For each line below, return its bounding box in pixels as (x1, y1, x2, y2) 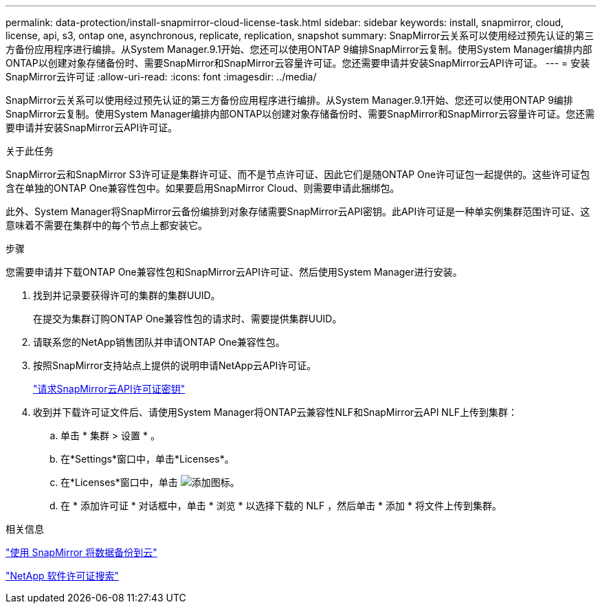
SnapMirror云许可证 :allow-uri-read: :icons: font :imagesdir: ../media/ (5, 71, 317, 82)
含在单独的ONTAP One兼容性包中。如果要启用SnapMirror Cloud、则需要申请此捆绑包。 (5, 182, 400, 194)
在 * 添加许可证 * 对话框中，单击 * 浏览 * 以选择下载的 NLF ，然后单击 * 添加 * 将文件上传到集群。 (60, 500, 502, 511)
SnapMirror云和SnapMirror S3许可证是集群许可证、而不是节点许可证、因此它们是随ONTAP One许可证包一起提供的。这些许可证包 (5, 168, 590, 180)
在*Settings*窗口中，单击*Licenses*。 (60, 453, 234, 465)
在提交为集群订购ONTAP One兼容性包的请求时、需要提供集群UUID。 (33, 313, 342, 324)
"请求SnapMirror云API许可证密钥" (33, 383, 186, 395)
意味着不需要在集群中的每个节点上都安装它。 (5, 219, 208, 231)
